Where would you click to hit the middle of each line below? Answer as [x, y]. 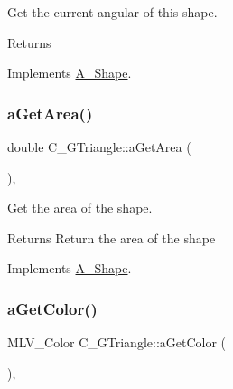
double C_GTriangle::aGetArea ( [99, 147]
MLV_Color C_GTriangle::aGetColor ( [117, 342]
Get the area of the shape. [80, 208]
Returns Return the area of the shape [112, 237]
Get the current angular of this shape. [112, 12]
